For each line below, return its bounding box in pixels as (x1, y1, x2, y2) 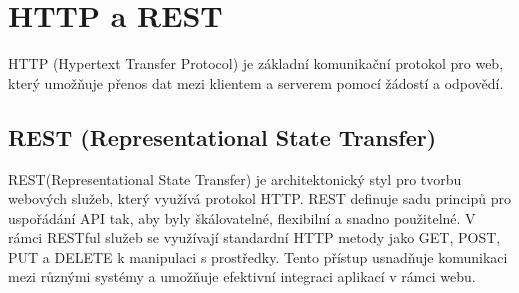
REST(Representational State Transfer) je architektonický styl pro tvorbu (8, 168, 462, 189)
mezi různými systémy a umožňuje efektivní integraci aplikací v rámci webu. (8, 266, 476, 287)
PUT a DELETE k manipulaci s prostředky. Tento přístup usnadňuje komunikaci (8, 246, 508, 267)
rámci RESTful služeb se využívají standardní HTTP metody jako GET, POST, (8, 227, 501, 248)
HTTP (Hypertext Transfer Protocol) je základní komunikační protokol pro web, (8, 53, 504, 74)
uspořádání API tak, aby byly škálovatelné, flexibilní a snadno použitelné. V (8, 207, 476, 228)
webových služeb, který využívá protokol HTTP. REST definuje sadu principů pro (8, 188, 512, 209)
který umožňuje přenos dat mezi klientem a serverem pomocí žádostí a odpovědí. (8, 72, 504, 93)
